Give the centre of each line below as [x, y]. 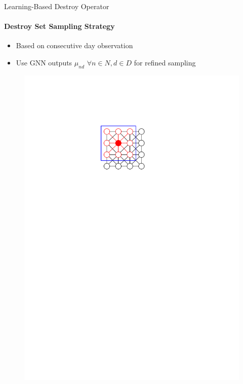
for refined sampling [165, 62]
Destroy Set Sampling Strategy [59, 26]
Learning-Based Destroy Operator [57, 6]
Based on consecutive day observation [74, 45]
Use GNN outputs [44, 62]
